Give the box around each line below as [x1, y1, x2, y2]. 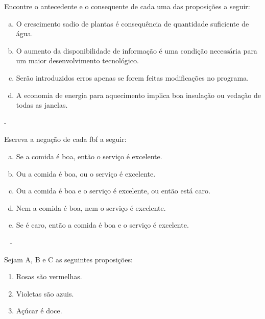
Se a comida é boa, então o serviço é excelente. [16, 151, 162, 161]
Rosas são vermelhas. [16, 271, 82, 282]
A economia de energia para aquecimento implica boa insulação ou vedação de [16, 89, 261, 100]
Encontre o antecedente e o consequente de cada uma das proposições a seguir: [4, 1, 250, 11]
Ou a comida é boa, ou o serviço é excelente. [16, 168, 156, 179]
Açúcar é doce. [16, 305, 62, 316]
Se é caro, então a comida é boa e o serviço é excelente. [16, 219, 189, 230]
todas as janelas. [16, 100, 68, 110]
